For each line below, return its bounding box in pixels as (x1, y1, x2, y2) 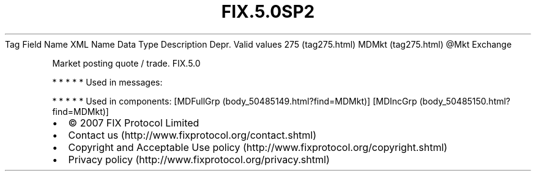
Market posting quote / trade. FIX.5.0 (52, 57, 201, 68)
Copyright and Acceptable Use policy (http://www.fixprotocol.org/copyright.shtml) (68, 141, 448, 153)
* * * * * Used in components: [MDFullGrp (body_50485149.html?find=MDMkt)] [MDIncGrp (52, 95, 417, 106)
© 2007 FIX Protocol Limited (68, 116, 199, 129)
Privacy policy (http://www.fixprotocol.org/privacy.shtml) (68, 153, 330, 166)
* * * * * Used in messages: (52, 76, 163, 87)
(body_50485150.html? (419, 95, 511, 106)
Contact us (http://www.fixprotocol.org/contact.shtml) (68, 128, 317, 141)
